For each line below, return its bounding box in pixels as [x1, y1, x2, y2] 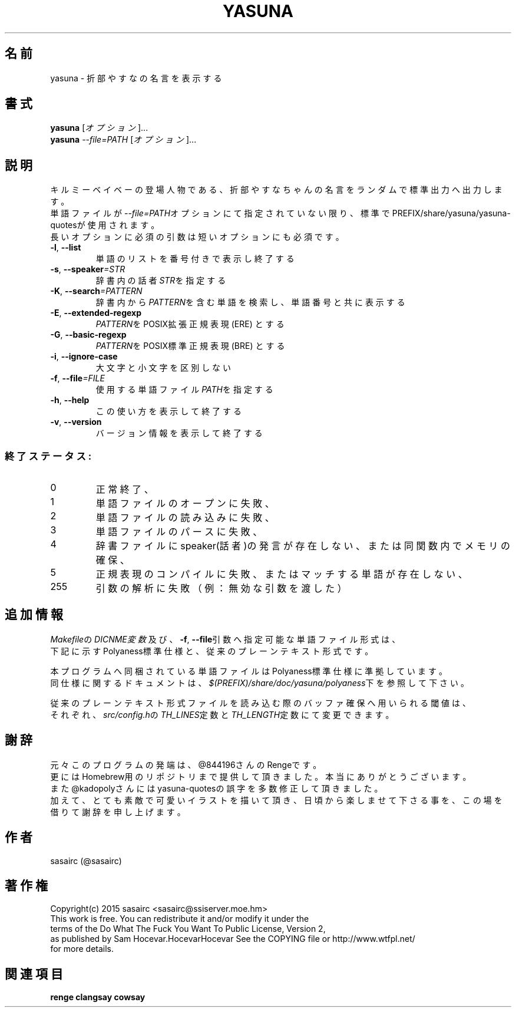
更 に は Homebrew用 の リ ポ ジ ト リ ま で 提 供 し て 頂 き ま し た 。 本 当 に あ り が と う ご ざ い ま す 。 [50, 771, 471, 782]
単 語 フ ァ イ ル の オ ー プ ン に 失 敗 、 [95, 497, 274, 510]
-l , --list [50, 242, 81, 253]
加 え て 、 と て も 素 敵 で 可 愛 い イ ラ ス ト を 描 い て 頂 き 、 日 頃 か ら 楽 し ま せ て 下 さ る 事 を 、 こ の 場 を [50, 795, 502, 805]
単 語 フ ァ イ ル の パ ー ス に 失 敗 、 [95, 526, 263, 538]
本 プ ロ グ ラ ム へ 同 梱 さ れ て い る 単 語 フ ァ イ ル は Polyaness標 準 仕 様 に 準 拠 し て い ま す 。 [50, 665, 447, 676]
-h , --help [50, 395, 90, 406]
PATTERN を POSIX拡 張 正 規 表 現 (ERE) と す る [95, 319, 285, 329]
